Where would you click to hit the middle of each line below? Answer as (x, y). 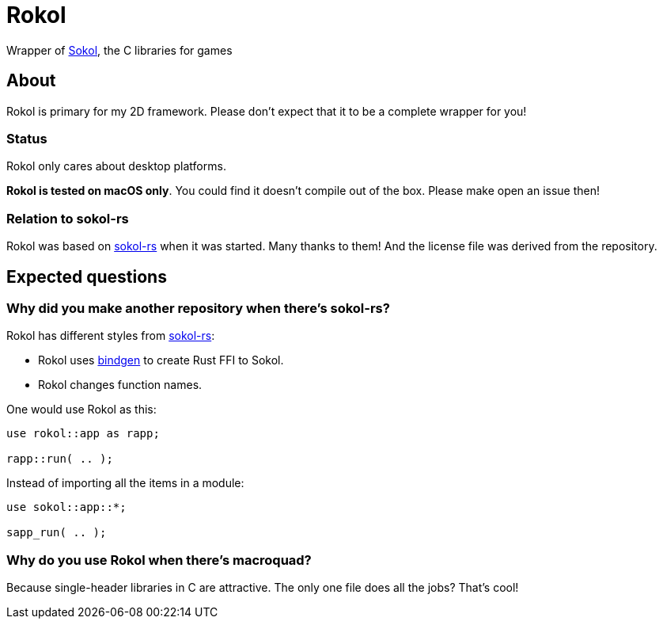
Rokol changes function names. (120, 385)
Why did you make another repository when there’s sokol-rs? (198, 308)
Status (27, 138)
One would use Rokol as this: (81, 410)
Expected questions (87, 276)
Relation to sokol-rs (68, 218)
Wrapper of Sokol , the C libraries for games (119, 50)
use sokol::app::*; (66, 507)
